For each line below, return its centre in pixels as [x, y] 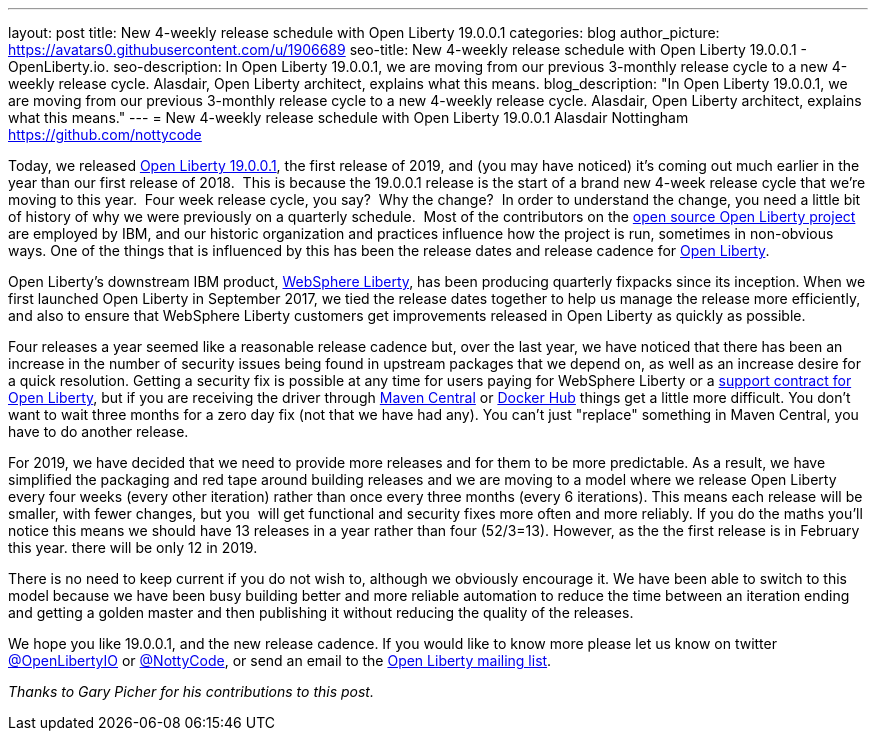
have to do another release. [98, 431]
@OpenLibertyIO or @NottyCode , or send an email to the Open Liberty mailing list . [280, 660]
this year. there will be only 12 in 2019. [133, 547]
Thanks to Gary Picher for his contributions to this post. [191, 691]
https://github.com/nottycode [105, 134]
